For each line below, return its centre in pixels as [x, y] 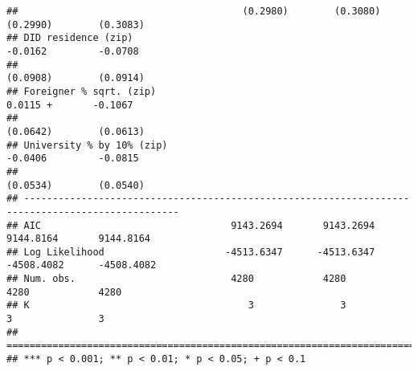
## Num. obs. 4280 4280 [176, 279]
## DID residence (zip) [70, 38]
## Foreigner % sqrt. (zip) [82, 91]
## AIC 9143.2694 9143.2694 [191, 225]
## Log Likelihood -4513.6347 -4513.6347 [191, 252]
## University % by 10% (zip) [87, 145]
